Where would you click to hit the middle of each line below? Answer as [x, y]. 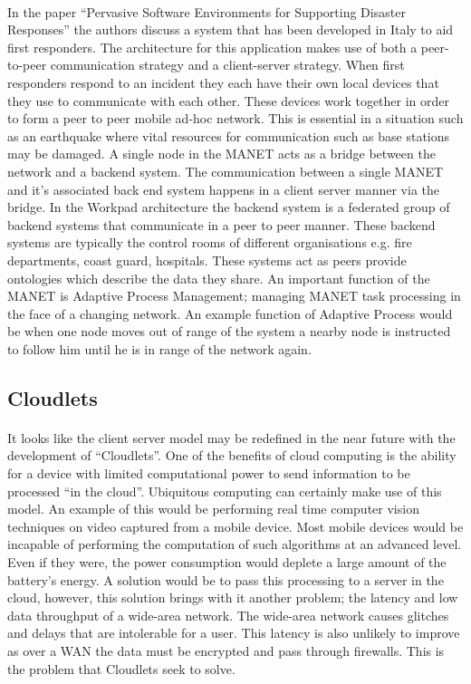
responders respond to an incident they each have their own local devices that [223, 82]
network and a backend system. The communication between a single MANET [226, 171]
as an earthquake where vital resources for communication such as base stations [229, 135]
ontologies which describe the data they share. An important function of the [219, 278]
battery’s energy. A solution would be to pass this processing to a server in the [226, 579]
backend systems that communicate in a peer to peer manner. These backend [221, 224]
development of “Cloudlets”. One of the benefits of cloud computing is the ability [232, 455]
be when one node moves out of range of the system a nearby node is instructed [229, 331]
